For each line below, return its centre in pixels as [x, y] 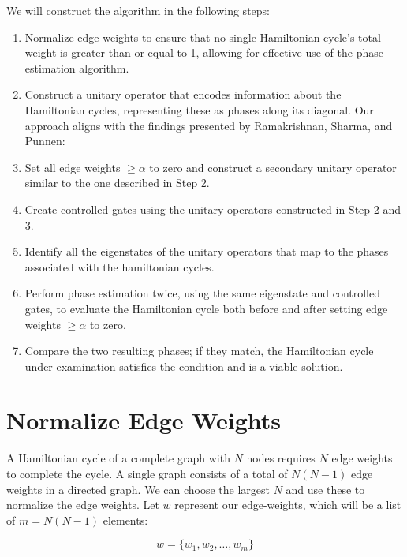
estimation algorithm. [77, 67]
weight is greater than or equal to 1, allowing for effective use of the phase [204, 52]
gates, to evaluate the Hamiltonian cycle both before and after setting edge [206, 308]
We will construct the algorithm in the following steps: [138, 10]
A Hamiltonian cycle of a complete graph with [118, 458]
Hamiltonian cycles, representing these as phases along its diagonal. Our [199, 109]
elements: [125, 520]
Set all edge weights [73, 167]
